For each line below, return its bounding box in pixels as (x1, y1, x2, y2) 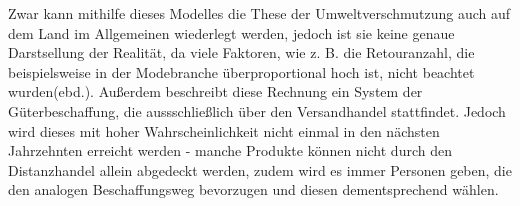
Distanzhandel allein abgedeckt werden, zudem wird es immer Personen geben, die (8, 159, 512, 180)
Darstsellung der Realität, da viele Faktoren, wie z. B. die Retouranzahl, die (8, 42, 475, 63)
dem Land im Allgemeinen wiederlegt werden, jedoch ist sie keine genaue (8, 22, 455, 43)
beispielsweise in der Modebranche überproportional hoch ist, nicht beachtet (8, 61, 475, 82)
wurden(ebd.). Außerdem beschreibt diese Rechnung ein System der (8, 81, 423, 102)
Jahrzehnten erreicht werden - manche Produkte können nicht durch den (8, 140, 452, 161)
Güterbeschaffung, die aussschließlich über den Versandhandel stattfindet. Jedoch (8, 100, 506, 121)
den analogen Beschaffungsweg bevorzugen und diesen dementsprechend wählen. (8, 179, 499, 200)
